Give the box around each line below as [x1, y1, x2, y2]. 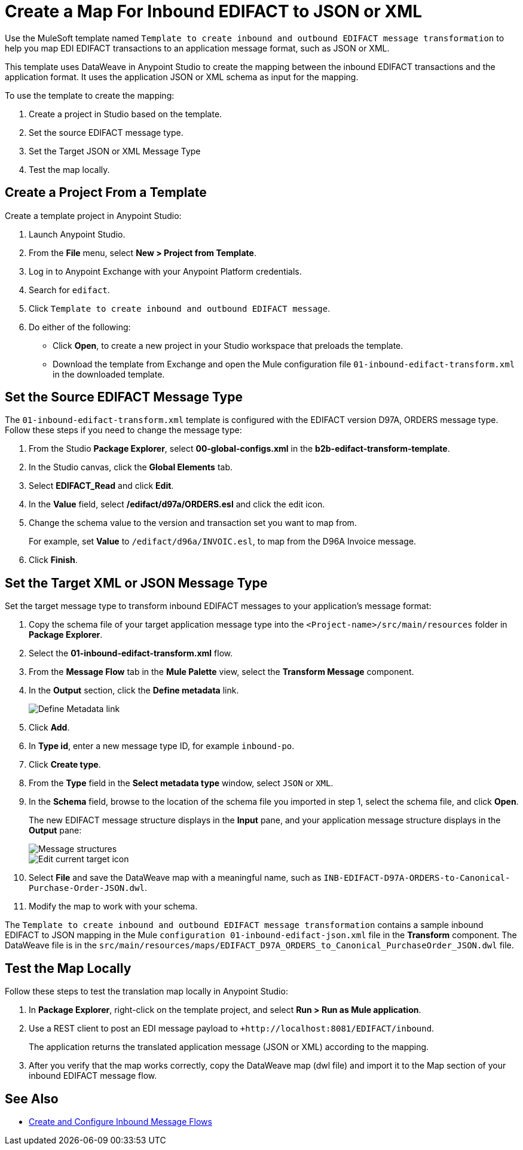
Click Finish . [29, 555, 78, 565]
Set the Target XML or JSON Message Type [5, 575, 268, 591]
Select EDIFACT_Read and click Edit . [29, 480, 174, 491]
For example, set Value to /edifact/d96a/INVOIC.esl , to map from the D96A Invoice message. [29, 536, 417, 547]
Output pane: [29, 825, 82, 836]
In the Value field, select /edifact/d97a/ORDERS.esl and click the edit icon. [29, 499, 325, 510]
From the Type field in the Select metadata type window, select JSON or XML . [29, 778, 334, 789]
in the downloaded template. [53, 369, 165, 379]
